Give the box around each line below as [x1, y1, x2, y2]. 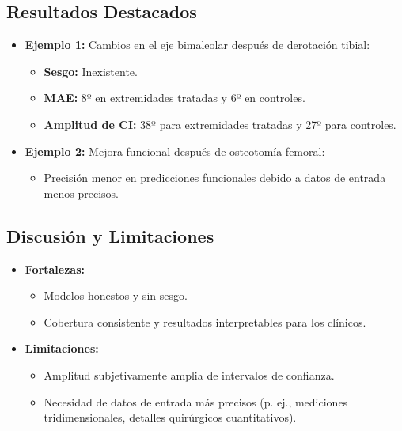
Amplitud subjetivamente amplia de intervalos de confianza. [44, 366, 335, 383]
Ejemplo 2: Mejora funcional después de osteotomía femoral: [25, 142, 325, 159]
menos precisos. [44, 184, 119, 201]
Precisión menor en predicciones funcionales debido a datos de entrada [44, 169, 386, 186]
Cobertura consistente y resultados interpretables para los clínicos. [44, 313, 366, 330]
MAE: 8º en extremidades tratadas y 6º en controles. [44, 89, 305, 106]
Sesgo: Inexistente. [44, 62, 138, 79]
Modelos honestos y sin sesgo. [44, 287, 188, 304]
